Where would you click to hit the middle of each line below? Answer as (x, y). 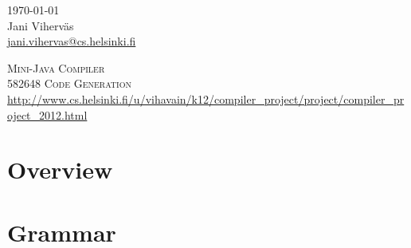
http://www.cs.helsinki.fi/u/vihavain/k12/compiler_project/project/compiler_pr (206, 98)
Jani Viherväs (41, 25)
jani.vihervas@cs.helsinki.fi (72, 41)
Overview (60, 169)
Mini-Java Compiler (56, 67)
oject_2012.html (47, 114)
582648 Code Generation (69, 83)
